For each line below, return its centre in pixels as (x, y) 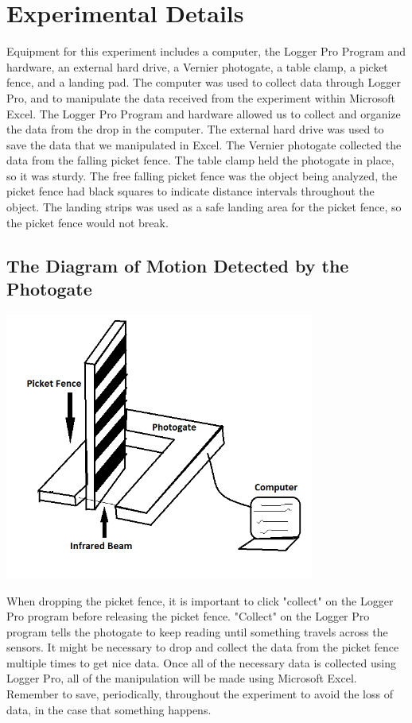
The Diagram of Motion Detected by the (178, 265)
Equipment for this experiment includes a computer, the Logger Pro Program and (206, 51)
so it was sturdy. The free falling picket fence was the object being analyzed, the (202, 175)
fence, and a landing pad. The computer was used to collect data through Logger (204, 82)
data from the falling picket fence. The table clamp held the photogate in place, (200, 160)
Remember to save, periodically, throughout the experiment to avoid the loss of (200, 694)
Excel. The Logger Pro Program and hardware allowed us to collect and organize (204, 113)
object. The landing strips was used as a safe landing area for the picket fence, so (204, 207)
